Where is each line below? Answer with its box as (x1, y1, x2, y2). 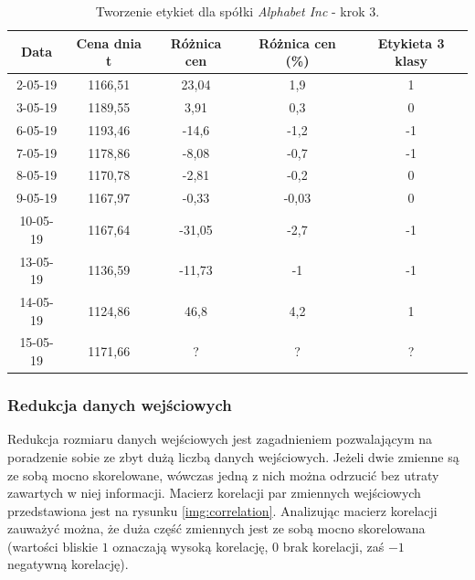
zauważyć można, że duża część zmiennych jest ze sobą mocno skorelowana (7, 519, 426, 538)
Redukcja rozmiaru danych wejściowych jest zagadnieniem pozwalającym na (7, 429, 433, 448)
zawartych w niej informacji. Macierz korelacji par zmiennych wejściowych (7, 483, 421, 502)
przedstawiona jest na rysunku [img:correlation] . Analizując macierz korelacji (7, 501, 438, 520)
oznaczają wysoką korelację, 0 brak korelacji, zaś (112, 536, 385, 555)
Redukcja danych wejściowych (7, 394, 232, 417)
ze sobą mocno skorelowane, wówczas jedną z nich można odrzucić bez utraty (7, 465, 439, 484)
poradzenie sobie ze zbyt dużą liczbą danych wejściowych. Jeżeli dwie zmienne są (7, 447, 459, 466)
